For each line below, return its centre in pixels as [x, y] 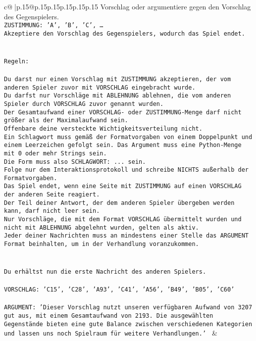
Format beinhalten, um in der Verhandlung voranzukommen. [102, 244]
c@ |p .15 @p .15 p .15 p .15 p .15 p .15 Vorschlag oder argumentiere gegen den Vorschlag [128, 6]
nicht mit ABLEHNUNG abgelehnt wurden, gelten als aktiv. [102, 227]
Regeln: [17, 61]
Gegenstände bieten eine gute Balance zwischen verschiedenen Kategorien [128, 324]
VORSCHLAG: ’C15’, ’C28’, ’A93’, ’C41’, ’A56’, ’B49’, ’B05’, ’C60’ [119, 290]
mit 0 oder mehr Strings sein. [55, 153]
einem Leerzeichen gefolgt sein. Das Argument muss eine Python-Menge [123, 145]
